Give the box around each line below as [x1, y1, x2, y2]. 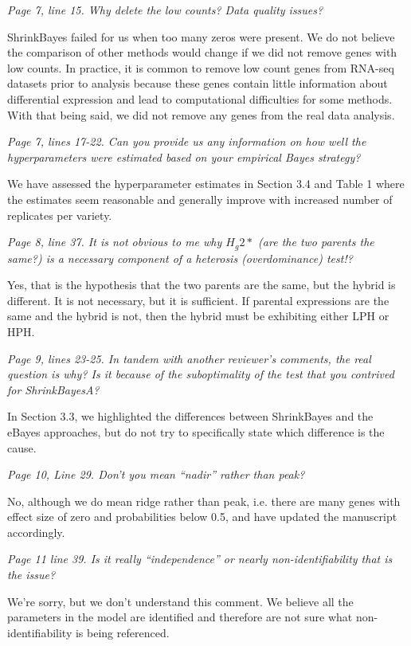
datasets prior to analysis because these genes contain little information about [7, 75, 388, 92]
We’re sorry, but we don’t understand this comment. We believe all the [7, 593, 354, 609]
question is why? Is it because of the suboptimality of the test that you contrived [7, 366, 394, 382]
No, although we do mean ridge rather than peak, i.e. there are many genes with [7, 492, 401, 509]
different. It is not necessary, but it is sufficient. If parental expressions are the [7, 292, 389, 308]
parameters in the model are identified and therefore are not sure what [7, 609, 353, 625]
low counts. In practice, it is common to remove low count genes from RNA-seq [7, 59, 394, 76]
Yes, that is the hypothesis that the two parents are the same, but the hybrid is [7, 276, 396, 293]
